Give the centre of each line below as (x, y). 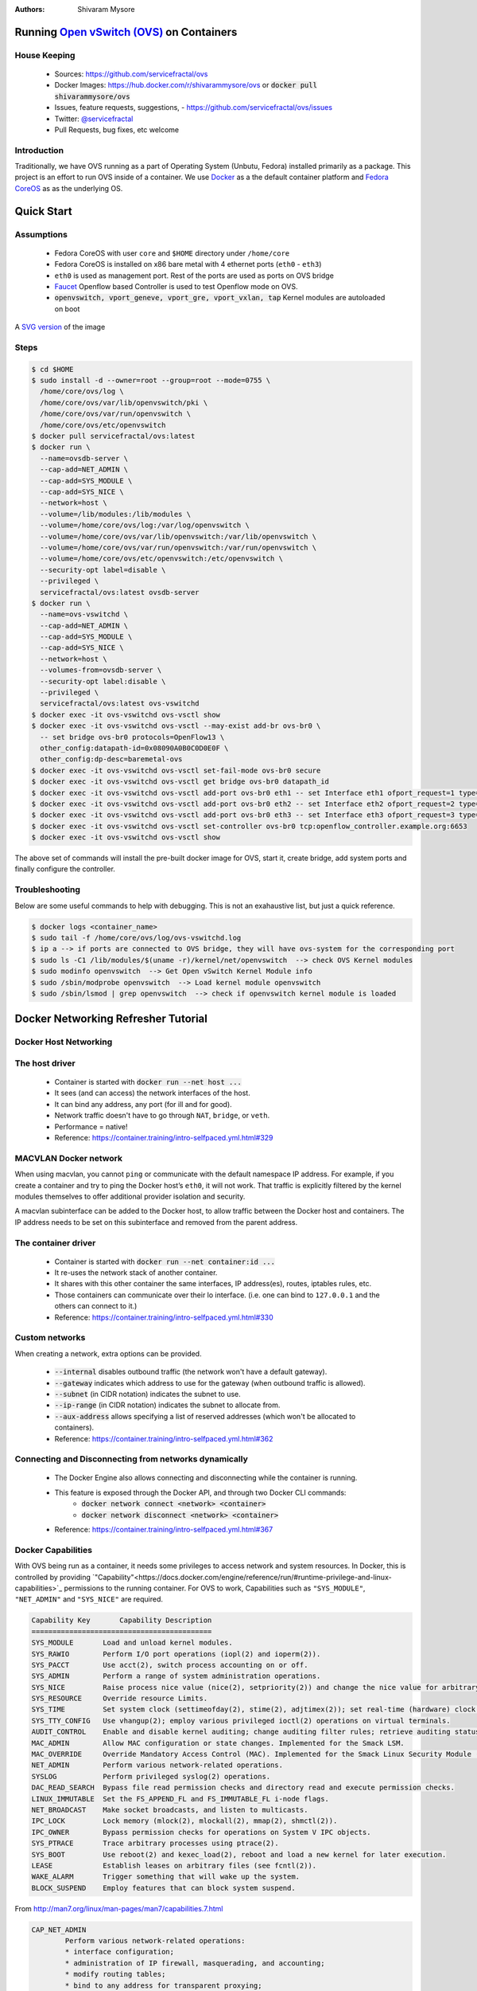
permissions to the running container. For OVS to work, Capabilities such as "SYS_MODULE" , (215, 1588)
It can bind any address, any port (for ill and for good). (143, 1104)
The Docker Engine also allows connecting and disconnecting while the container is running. (206, 1478)
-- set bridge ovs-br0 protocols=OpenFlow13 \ (132, 737)
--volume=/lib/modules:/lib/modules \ (115, 514)
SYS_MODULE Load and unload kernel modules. (132, 1643)
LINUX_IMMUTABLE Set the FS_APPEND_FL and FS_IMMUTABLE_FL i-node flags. (180, 1799)
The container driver (55, 1242)
